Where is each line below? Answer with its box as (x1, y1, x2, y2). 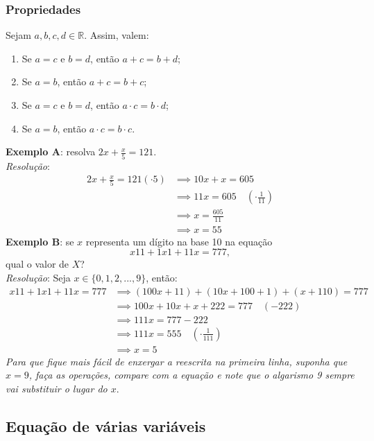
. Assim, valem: (84, 28, 149, 42)
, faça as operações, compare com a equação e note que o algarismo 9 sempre (28, 367, 355, 382)
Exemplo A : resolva (6, 144, 96, 159)
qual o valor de (6, 257, 69, 271)
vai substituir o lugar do (6, 381, 108, 395)
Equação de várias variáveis (6, 415, 206, 436)
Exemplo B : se (6, 234, 74, 248)
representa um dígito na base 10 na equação (85, 234, 273, 248)
